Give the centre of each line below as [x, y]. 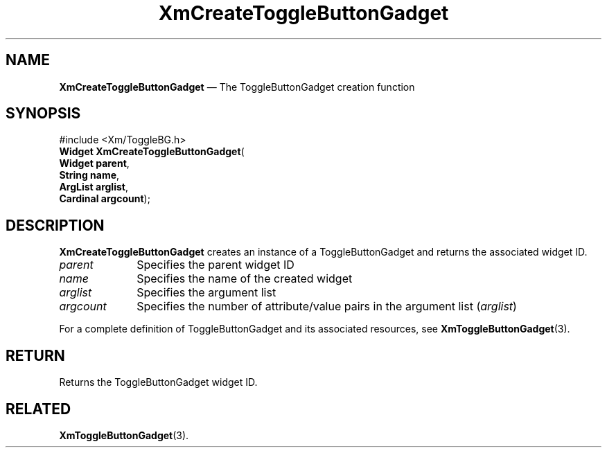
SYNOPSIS [43, 114]
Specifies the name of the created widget [245, 279]
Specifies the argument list [206, 293]
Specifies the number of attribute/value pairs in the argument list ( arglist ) [327, 307]
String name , [89, 175]
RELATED [38, 409]
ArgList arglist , [94, 187]
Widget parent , [94, 163]
